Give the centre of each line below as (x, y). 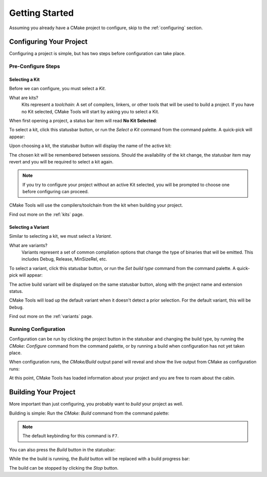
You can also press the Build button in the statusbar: (62, 450)
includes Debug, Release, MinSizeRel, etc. (64, 259)
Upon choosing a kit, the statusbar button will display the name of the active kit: (90, 146)
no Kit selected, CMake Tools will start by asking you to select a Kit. (90, 111)
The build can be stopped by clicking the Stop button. (64, 468)
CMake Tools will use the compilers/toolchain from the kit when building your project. (96, 205)
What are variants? (28, 245)
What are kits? (24, 98)
